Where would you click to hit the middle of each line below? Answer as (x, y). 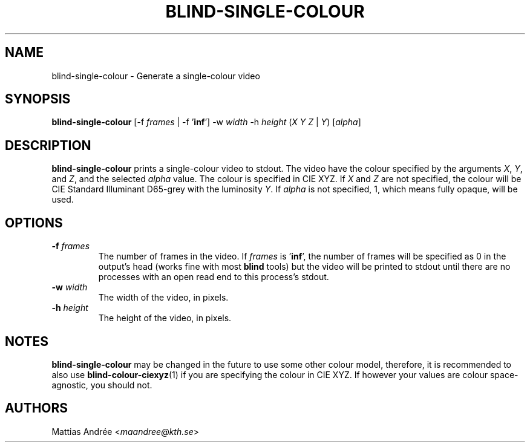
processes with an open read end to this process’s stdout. (214, 277)
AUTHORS (37, 408)
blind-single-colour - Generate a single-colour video (156, 76)
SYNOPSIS (38, 99)
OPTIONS (34, 223)
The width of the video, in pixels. (163, 298)
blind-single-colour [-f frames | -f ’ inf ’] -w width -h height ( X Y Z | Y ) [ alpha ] (206, 122)
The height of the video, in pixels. (165, 318)
